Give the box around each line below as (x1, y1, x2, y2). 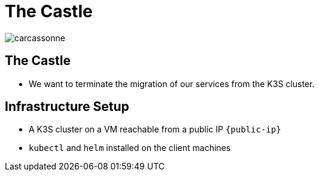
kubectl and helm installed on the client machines (29, 143, 231, 153)
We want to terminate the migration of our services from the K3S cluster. (29, 78, 315, 89)
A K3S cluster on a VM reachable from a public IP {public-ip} (29, 124, 281, 135)
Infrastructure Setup (5, 99, 129, 115)
